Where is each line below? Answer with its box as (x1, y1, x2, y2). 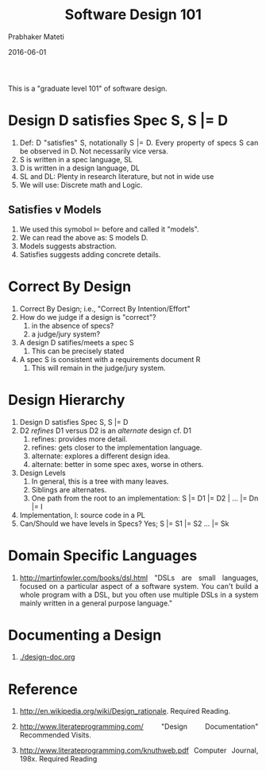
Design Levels (19, 468, 66, 477)
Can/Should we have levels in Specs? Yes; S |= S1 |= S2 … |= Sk (19, 519, 229, 528)
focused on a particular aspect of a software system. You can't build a (19, 581, 259, 590)
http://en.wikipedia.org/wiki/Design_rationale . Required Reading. (19, 707, 231, 716)
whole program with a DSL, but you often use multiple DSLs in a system (19, 590, 259, 599)
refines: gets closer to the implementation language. (31, 442, 202, 452)
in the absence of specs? (31, 321, 114, 330)
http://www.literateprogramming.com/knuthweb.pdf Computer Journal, (19, 746, 259, 755)
